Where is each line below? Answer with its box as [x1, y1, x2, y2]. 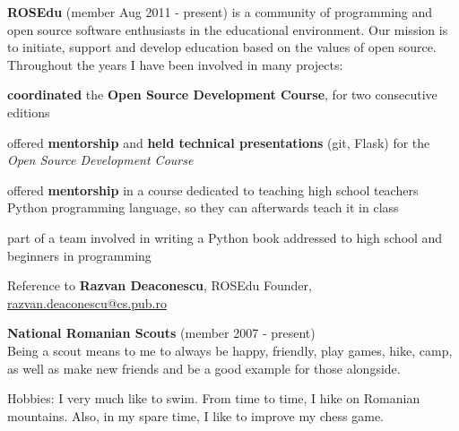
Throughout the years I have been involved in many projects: [7, 55, 343, 73]
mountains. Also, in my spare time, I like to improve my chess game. [7, 406, 384, 425]
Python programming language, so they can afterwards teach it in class [7, 198, 399, 217]
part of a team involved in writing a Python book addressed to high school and [7, 228, 443, 246]
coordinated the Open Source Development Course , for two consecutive [7, 85, 437, 104]
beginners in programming [7, 246, 152, 264]
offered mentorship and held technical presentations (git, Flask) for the [7, 133, 430, 151]
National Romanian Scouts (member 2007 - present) [7, 323, 316, 342]
